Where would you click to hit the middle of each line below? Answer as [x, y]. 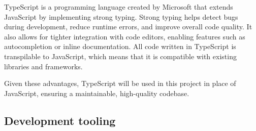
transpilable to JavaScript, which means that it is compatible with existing [120, 56]
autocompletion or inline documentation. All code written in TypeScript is [120, 46]
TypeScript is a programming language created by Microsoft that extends [119, 7]
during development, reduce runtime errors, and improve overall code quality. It [128, 27]
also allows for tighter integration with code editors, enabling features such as [125, 36]
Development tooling [60, 120]
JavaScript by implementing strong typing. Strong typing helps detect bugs [121, 16]
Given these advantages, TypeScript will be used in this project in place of [120, 83]
